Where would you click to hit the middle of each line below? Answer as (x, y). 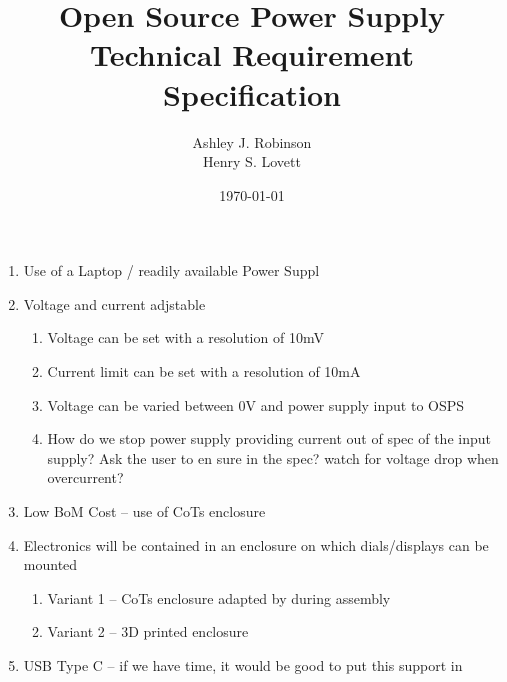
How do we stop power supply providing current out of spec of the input (269, 438)
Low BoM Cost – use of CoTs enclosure (144, 511)
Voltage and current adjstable (114, 303)
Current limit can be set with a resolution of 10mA (204, 371)
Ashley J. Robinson (252, 141)
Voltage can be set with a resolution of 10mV (185, 337)
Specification (252, 93)
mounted (50, 564)
